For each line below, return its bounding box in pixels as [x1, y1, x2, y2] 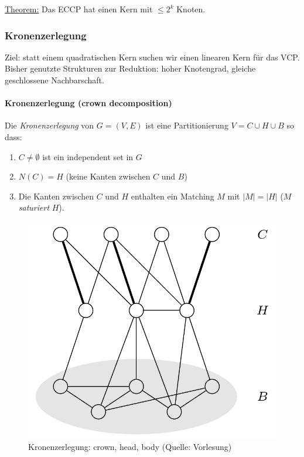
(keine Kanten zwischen [66, 170, 151, 182]
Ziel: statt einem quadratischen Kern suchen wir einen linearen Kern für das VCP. [5, 50, 300, 63]
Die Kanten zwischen [18, 189, 94, 202]
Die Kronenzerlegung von [5, 119, 94, 131]
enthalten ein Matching [131, 189, 214, 202]
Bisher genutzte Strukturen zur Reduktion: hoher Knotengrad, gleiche [5, 62, 256, 75]
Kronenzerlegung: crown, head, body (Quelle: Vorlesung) [28, 441, 232, 453]
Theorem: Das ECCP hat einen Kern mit [5, 3, 153, 15]
